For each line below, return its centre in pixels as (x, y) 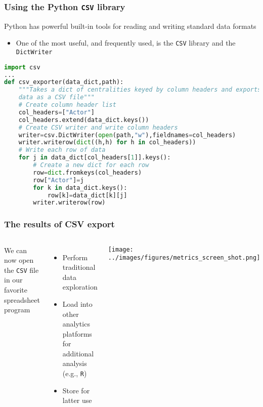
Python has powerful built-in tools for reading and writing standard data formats (130, 26)
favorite (16, 289)
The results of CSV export (59, 224)
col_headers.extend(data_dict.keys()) (84, 120)
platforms (77, 333)
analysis (75, 363)
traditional (79, 267)
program (17, 310)
